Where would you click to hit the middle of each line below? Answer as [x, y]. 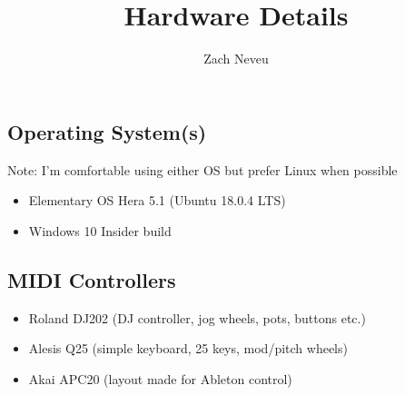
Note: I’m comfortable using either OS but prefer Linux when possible [202, 169]
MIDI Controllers [92, 279]
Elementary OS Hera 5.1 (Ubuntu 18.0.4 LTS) [157, 200]
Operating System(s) [107, 131]
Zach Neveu [236, 59]
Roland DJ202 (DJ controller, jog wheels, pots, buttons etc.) [197, 317]
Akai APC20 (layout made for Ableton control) [160, 378]
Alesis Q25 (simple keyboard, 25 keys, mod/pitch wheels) [188, 348]
